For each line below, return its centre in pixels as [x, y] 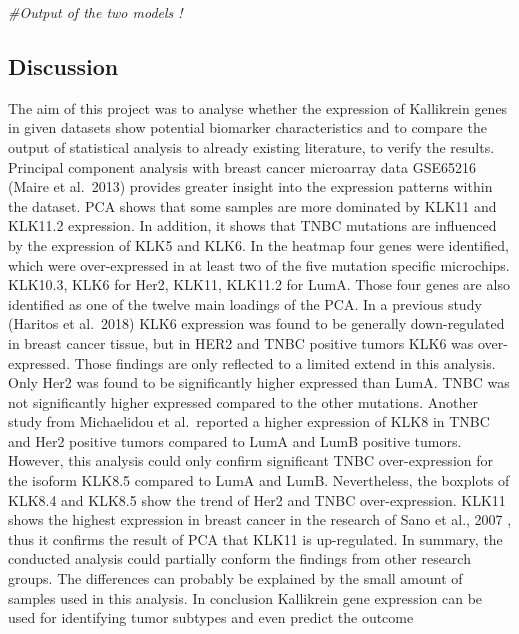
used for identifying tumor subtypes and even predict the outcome [211, 617]
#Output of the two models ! [95, 12]
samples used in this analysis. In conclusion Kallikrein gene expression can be [245, 597]
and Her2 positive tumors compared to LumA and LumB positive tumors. [235, 440]
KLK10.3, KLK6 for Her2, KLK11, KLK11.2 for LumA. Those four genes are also [259, 284]
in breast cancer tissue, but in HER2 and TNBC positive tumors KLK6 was [241, 342]
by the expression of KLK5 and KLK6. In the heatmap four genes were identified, [258, 244]
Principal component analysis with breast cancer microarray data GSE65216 [242, 166]
